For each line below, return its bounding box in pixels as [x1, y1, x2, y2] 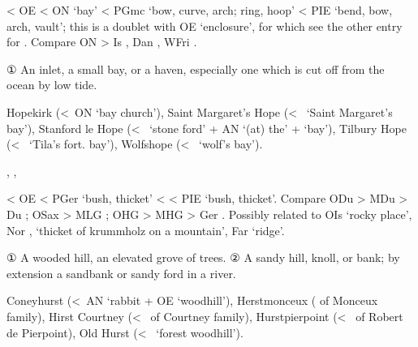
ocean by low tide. [6, 76, 97, 93]
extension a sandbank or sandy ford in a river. [6, 264, 236, 281]
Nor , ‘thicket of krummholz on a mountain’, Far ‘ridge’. [6, 221, 285, 238]
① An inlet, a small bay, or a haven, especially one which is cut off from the [6, 60, 385, 77]
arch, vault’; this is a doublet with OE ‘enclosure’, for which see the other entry [6, 17, 403, 34]
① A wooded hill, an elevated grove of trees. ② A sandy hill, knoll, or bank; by [6, 249, 400, 266]
